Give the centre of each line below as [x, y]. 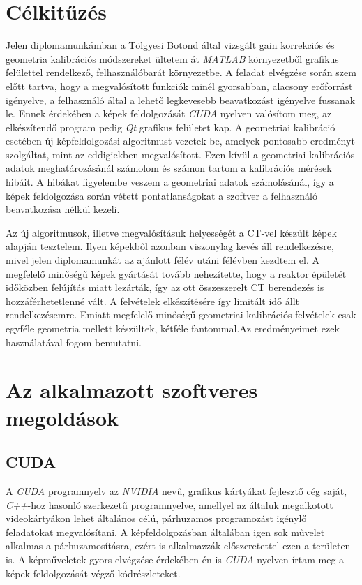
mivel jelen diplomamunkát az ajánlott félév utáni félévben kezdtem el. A [163, 260]
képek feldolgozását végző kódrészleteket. [93, 573]
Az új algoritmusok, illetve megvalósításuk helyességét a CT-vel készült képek [171, 232]
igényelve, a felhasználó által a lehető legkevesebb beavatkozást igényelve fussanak [181, 99]
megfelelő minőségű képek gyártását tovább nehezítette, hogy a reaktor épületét [176, 273]
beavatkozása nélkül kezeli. [63, 209]
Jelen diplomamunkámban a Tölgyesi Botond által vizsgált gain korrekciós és [170, 45]
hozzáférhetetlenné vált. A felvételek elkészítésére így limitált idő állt [152, 301]
